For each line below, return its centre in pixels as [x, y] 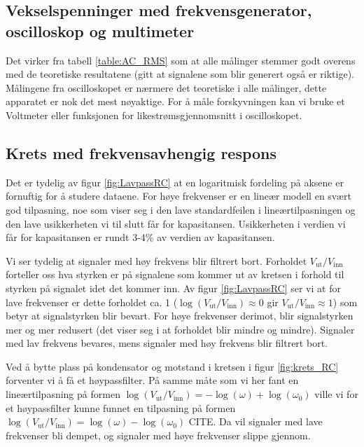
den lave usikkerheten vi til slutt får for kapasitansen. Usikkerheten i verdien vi [176, 223]
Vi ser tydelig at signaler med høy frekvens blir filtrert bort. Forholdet [156, 260]
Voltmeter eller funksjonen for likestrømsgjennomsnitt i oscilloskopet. [154, 115]
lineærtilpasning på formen [63, 394]
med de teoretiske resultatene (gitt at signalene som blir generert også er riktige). [180, 74]
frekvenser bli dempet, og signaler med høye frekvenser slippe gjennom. [158, 435]
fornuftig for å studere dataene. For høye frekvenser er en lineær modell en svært [178, 196]
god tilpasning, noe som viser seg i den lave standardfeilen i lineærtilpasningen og [181, 209]
